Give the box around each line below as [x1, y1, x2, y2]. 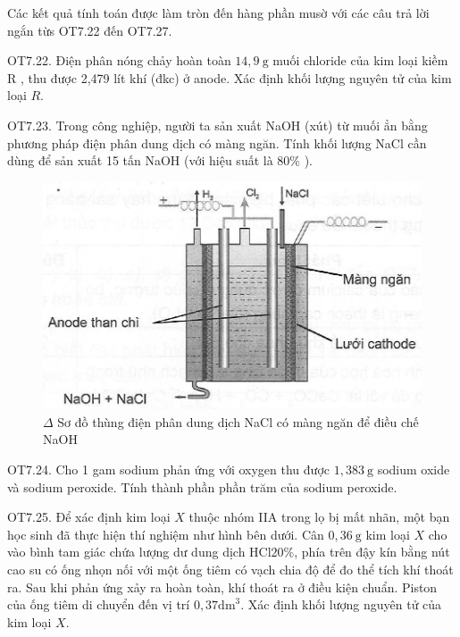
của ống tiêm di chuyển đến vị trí [7, 595, 190, 614]
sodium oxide [377, 460, 450, 479]
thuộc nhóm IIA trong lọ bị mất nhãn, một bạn [188, 507, 450, 526]
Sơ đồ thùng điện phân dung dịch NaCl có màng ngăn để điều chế [57, 412, 419, 431]
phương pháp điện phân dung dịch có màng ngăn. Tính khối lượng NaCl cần [7, 133, 427, 152]
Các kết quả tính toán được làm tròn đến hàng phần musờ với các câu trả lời [7, 4, 430, 21]
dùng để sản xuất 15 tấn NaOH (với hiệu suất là [7, 151, 273, 170]
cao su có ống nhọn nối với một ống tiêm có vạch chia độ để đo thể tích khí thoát [7, 559, 454, 578]
